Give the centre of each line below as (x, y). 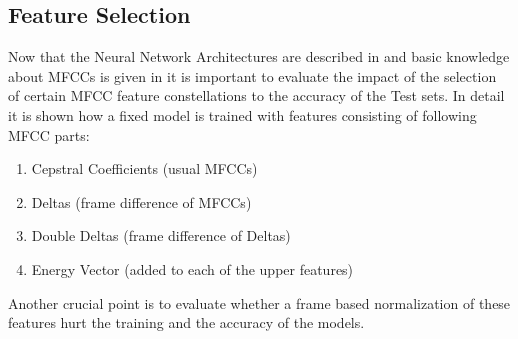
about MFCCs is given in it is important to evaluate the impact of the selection (252, 75)
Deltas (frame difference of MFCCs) (141, 201)
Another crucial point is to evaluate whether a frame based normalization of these (259, 302)
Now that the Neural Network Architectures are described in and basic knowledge (259, 56)
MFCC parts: (49, 134)
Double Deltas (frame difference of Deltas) (161, 235)
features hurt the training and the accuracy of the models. (186, 322)
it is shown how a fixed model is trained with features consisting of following (242, 114)
